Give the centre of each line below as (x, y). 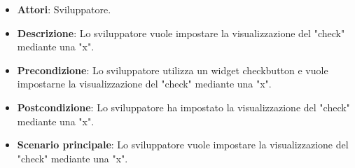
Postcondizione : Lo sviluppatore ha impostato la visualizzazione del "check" (183, 107)
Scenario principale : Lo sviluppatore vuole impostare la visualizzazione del (183, 145)
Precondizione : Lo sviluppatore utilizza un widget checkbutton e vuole (173, 70)
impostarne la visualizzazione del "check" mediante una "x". (144, 84)
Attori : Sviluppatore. (64, 9)
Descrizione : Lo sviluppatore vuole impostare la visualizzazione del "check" (181, 33)
